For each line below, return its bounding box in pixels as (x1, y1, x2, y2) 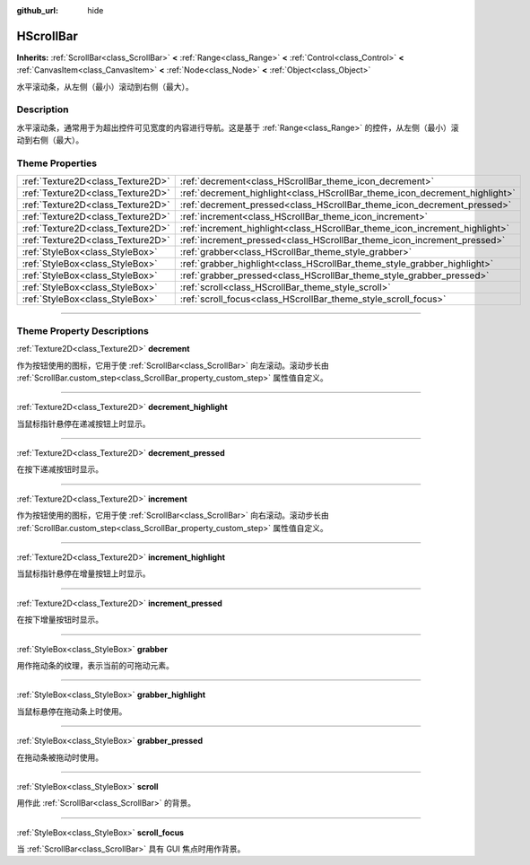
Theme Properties (16, 157, 98, 170)
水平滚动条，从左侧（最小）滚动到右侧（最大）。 (16, 81, 194, 92)
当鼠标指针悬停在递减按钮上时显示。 (16, 418, 151, 429)
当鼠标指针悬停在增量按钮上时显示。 (16, 568, 151, 579)
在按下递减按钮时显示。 (16, 464, 103, 475)
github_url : (16, 5, 58, 15)
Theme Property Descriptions (16, 324, 150, 336)
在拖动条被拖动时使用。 (16, 752, 103, 763)
